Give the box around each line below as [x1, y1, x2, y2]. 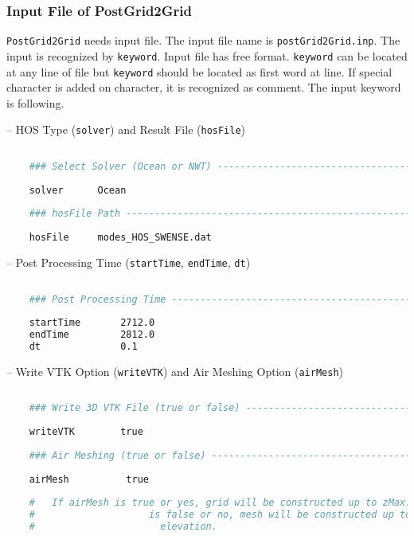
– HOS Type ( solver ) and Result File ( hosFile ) [6, 121, 246, 138]
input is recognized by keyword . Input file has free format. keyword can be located [6, 47, 408, 64]
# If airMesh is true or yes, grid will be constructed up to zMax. [29, 497, 412, 509]
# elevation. [29, 521, 217, 533]
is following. [6, 94, 64, 111]
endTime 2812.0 [29, 329, 155, 341]
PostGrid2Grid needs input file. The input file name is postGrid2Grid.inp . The [6, 32, 400, 49]
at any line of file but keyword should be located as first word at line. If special [6, 63, 393, 80]
